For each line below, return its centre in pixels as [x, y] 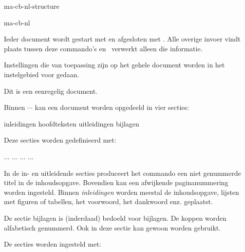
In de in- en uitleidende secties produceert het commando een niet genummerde [122, 173]
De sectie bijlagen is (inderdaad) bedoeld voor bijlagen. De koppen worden [115, 218]
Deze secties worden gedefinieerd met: [60, 140]
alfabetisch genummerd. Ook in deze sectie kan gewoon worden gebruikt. [113, 227]
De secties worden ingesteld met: [53, 244]
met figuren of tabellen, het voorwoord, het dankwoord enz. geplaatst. [108, 201]
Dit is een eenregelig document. [51, 91]
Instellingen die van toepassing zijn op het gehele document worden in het [114, 65]
